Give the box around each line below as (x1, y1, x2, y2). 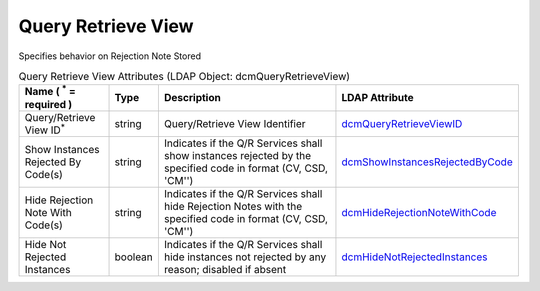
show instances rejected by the (163, 148, 312, 162)
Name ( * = (24, 83, 77, 99)
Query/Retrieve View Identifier (163, 116, 306, 130)
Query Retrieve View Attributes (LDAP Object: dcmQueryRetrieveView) (18, 70, 350, 84)
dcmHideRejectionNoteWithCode (341, 205, 497, 219)
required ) (24, 97, 73, 111)
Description (163, 91, 222, 105)
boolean (114, 250, 154, 264)
